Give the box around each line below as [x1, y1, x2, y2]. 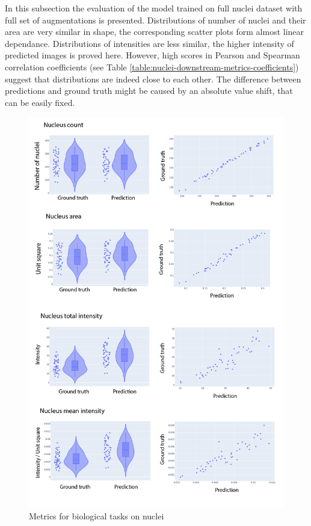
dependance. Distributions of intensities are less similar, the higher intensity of [5, 37, 294, 49]
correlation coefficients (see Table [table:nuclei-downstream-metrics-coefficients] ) [5, 60, 299, 73]
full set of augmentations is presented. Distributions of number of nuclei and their [5, 13, 306, 26]
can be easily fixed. [5, 96, 75, 108]
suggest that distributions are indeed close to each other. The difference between [5, 72, 301, 85]
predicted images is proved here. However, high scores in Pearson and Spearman [5, 49, 300, 61]
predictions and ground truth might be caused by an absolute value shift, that [5, 84, 293, 97]
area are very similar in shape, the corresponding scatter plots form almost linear [5, 25, 304, 38]
